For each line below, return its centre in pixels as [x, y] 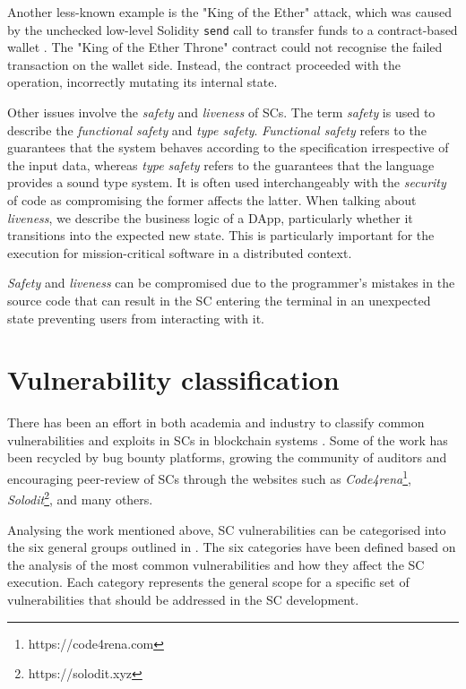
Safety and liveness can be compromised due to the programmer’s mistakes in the [231, 283]
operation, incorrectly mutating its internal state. [142, 82]
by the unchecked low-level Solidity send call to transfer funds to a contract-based [233, 29]
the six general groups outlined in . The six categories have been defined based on [232, 547]
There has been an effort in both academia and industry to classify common [216, 422]
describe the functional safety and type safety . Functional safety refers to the [217, 129]
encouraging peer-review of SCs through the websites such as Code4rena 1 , [209, 477]
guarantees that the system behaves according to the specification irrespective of [228, 147]
